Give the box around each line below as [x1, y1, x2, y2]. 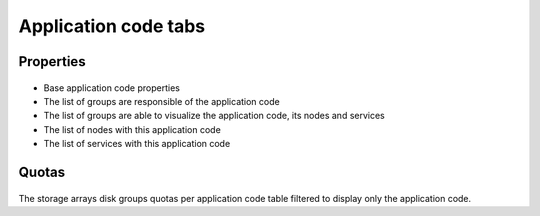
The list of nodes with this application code [43, 123, 222, 135]
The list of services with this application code [43, 138, 231, 150]
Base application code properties [43, 81, 180, 94]
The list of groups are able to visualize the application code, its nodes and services [43, 110, 385, 122]
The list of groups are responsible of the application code [43, 95, 280, 107]
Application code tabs [18, 15, 206, 37]
